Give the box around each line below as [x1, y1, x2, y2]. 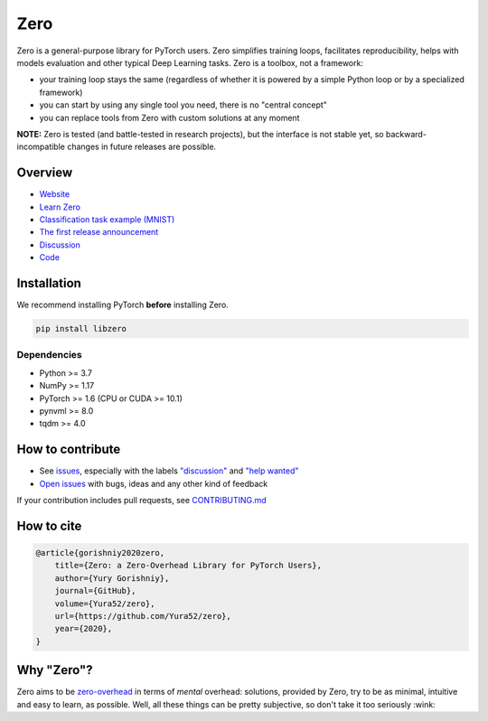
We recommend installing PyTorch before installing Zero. [16, 299, 230, 311]
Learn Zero [39, 201, 81, 212]
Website [39, 189, 70, 200]
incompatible [16, 141, 65, 153]
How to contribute [16, 442, 121, 457]
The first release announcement [39, 227, 159, 238]
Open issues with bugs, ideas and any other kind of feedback [39, 478, 268, 489]
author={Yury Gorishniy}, [54, 573, 170, 583]
